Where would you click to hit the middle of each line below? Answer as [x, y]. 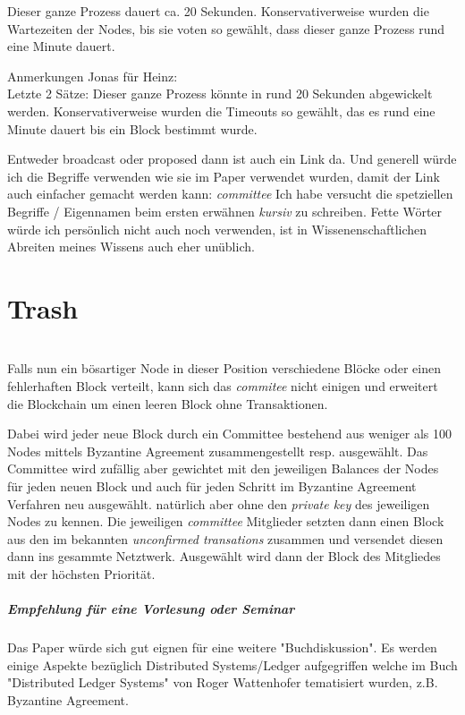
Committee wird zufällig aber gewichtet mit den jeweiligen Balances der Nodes [223, 468]
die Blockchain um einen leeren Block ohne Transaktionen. [168, 403]
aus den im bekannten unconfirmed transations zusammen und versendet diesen [225, 538]
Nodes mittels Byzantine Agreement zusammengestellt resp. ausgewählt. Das [218, 451]
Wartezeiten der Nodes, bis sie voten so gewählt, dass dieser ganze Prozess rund [226, 28]
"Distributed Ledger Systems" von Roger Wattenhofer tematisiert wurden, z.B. [223, 682]
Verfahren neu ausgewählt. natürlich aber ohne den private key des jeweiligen [219, 503]
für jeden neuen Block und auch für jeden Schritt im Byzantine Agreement [212, 486]
